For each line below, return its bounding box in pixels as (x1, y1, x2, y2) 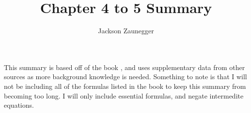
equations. (4, 100, 34, 110)
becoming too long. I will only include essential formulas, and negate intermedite (4, 90, 244, 100)
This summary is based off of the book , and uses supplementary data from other (4, 62, 245, 72)
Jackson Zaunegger (98, 26, 154, 36)
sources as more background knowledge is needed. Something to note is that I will (4, 71, 247, 82)
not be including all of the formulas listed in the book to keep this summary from (4, 81, 246, 91)
